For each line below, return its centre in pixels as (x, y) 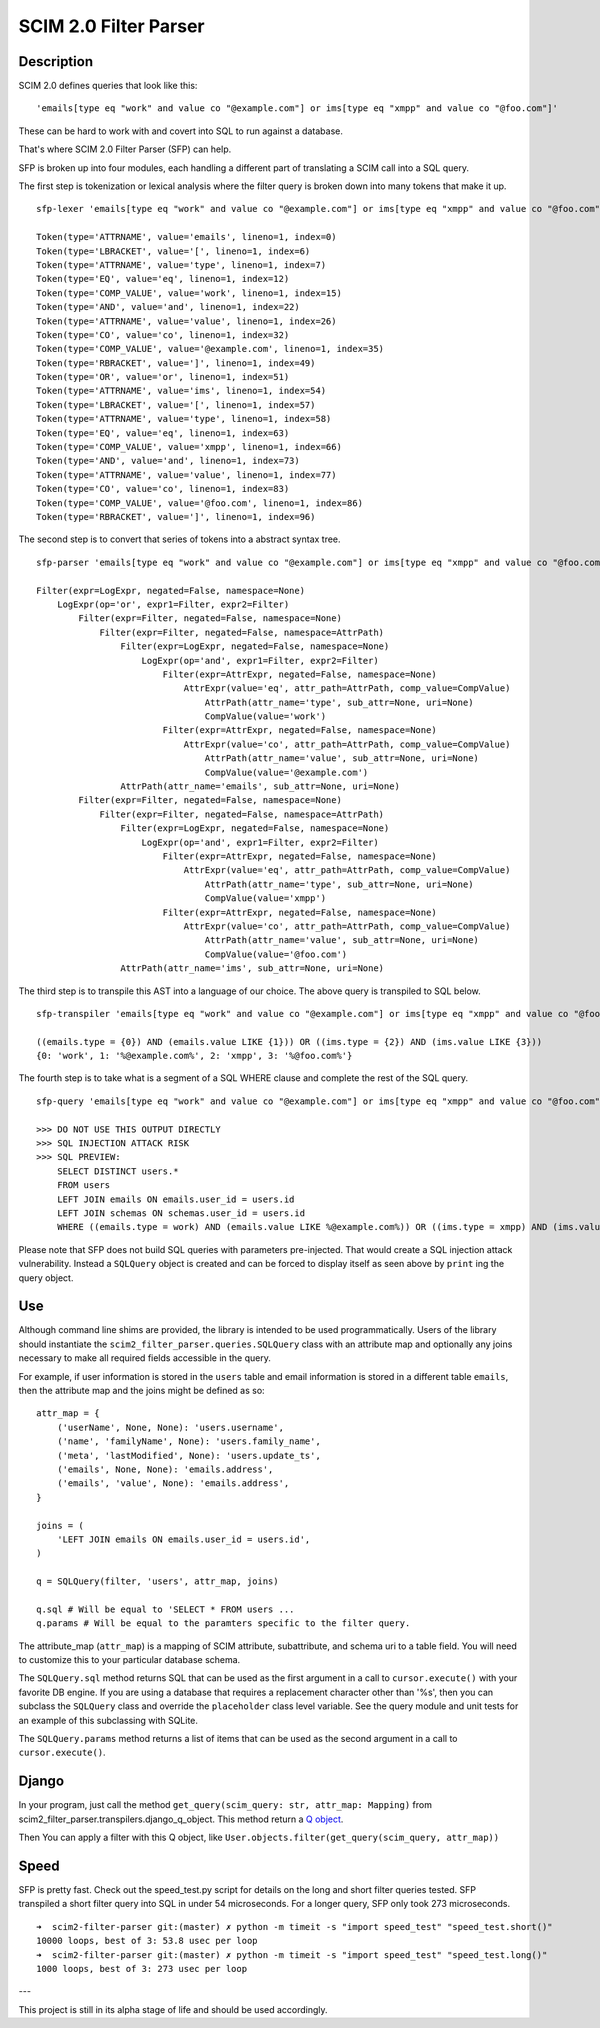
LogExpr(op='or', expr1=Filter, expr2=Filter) (173, 604)
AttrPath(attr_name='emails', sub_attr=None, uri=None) (260, 786)
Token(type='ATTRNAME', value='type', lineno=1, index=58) (184, 419)
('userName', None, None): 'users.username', (170, 1427)
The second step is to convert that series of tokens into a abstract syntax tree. (179, 539)
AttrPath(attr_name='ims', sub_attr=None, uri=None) (252, 968)
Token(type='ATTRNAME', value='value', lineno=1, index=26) (186, 321)
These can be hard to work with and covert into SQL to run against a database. (181, 131)
